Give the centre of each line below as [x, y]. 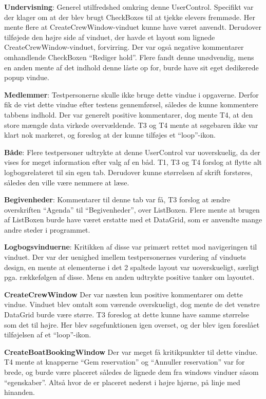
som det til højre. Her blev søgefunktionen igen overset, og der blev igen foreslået [132, 324]
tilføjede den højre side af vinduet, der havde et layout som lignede [110, 37]
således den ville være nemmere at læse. [67, 182]
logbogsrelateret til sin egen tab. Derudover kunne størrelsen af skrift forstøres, [128, 172]
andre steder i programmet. [47, 229]
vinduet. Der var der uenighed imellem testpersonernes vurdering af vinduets [125, 257]
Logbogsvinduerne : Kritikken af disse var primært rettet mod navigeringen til [131, 247]
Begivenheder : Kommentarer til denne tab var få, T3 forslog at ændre [117, 199]
